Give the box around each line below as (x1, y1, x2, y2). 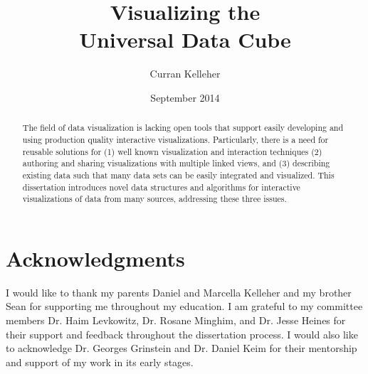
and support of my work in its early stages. (6, 354, 194, 369)
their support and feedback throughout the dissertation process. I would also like (6, 326, 358, 341)
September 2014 (150, 90, 220, 105)
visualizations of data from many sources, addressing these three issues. (22, 193, 287, 205)
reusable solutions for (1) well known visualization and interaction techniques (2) (22, 145, 322, 157)
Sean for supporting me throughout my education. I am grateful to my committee (6, 299, 363, 314)
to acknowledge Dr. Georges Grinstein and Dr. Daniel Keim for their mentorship (6, 341, 357, 356)
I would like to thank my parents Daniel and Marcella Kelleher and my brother (6, 284, 352, 299)
